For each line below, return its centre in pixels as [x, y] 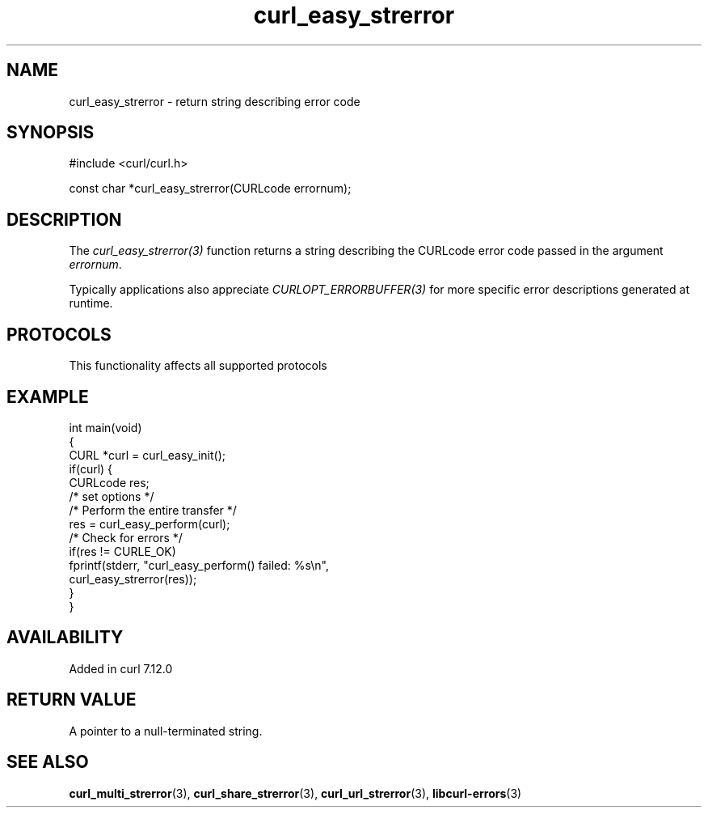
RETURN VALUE [72, 700]
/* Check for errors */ [126, 537]
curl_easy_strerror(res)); [133, 579]
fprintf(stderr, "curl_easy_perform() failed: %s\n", [199, 565]
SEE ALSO [48, 762]
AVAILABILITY [65, 638]
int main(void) [105, 427]
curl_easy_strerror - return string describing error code [215, 101]
